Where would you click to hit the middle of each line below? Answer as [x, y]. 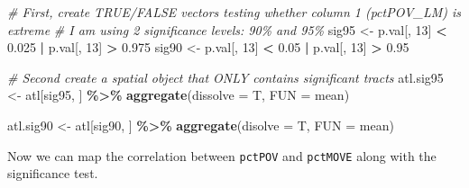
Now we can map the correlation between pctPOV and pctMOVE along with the [222, 155]
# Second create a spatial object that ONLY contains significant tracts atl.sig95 [225, 77]
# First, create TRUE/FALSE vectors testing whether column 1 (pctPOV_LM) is [234, 12]
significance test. [53, 173]
